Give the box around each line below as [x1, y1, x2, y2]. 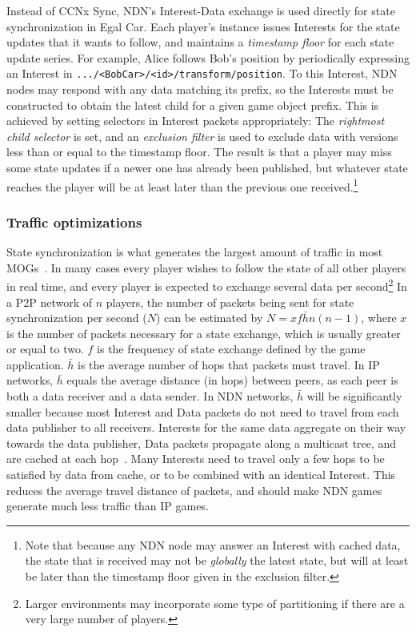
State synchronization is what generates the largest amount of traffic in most [6, 244, 383, 260]
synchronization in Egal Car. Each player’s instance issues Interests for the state [6, 18, 400, 34]
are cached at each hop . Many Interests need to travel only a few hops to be [6, 450, 385, 467]
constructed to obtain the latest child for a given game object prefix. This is [6, 96, 379, 113]
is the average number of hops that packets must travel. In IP [77, 356, 380, 372]
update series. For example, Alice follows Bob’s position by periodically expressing [6, 49, 410, 66]
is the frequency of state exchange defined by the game [97, 340, 366, 357]
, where [361, 309, 397, 326]
